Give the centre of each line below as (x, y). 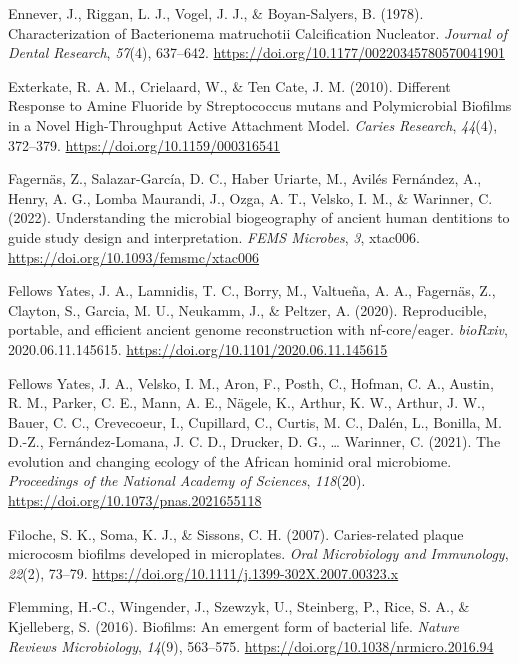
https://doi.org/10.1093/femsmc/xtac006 (134, 256)
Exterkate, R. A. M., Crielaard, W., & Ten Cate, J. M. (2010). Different (229, 85)
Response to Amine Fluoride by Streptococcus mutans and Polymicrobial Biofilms (260, 105)
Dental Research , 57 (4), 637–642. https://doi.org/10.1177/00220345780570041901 (256, 52)
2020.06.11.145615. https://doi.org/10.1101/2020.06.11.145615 (198, 348)
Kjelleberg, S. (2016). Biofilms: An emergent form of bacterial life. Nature (233, 626)
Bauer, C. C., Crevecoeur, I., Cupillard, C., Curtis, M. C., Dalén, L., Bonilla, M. (255, 421)
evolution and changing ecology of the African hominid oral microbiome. (230, 460)
